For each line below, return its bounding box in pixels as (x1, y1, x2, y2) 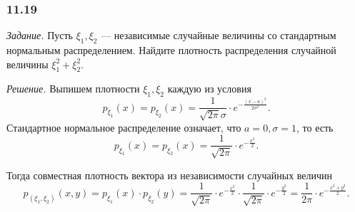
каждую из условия (167, 81, 251, 96)
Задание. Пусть (6, 28, 73, 43)
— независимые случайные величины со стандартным (101, 28, 336, 43)
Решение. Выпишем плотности (6, 81, 140, 96)
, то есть (296, 120, 334, 134)
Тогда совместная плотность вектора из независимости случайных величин (6, 167, 333, 182)
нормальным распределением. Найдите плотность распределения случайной (6, 43, 336, 58)
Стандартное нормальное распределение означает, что (6, 120, 241, 134)
